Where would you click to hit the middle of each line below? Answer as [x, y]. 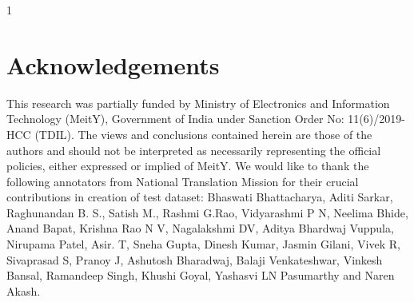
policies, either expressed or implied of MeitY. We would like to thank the [188, 166]
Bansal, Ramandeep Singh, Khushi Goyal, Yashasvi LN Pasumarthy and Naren [201, 275]
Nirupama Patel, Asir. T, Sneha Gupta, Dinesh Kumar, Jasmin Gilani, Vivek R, [203, 244]
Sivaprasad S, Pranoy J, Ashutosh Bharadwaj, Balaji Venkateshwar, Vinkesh [195, 259]
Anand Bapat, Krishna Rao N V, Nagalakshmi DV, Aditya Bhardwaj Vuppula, [200, 228]
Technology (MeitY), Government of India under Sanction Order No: [175, 119]
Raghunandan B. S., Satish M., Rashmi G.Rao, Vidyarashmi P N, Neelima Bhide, [207, 212]
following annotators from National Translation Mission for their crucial [183, 181]
